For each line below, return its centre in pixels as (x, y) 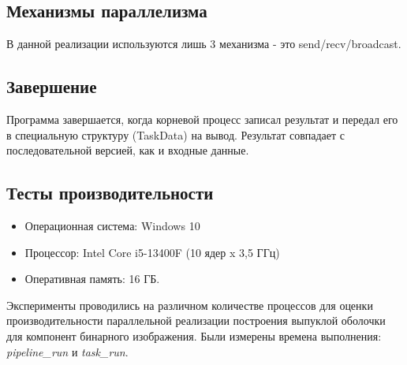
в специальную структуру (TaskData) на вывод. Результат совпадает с (176, 134)
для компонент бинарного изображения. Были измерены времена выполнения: (194, 335)
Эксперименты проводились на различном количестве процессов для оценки (190, 305)
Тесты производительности (110, 193)
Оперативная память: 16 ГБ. (92, 279)
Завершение (52, 86)
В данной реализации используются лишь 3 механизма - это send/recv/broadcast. (204, 44)
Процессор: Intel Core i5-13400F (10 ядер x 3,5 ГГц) (152, 252)
